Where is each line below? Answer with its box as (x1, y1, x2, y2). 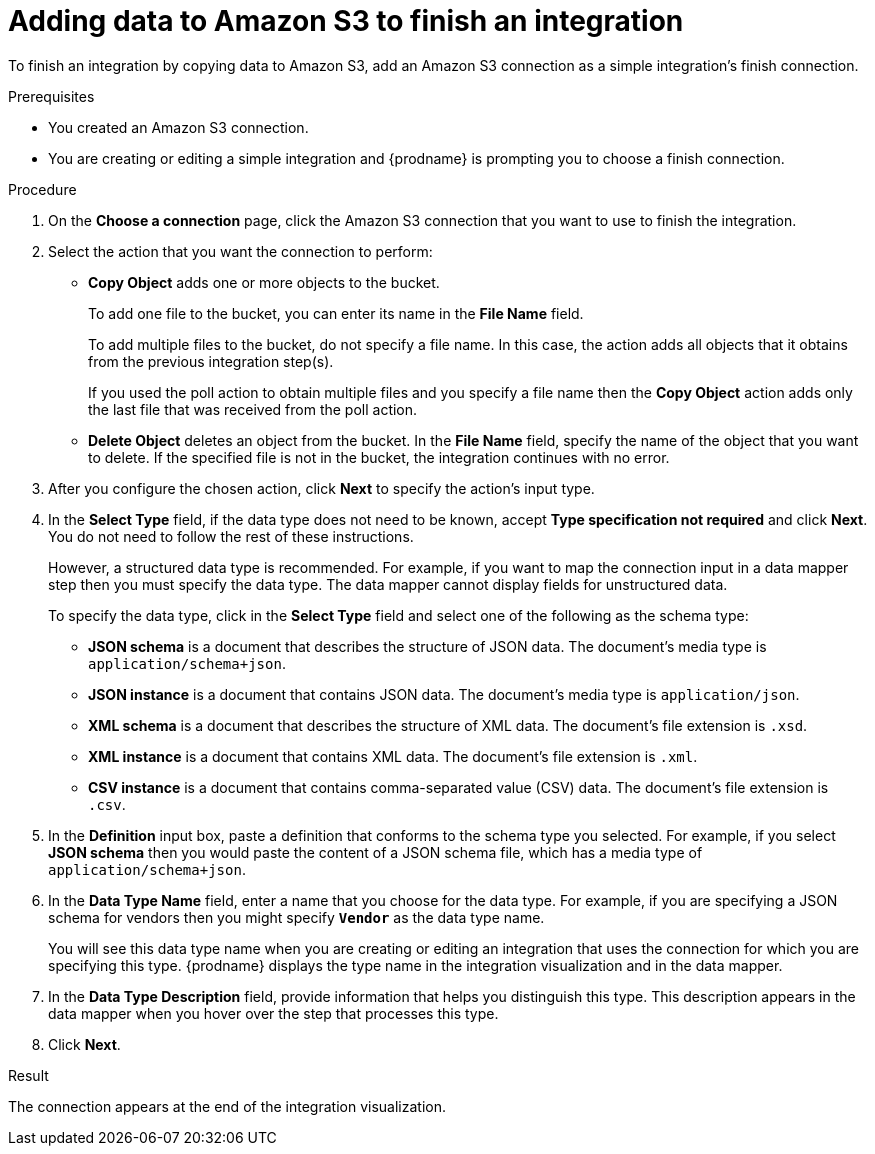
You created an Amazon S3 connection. (48, 118, 309, 136)
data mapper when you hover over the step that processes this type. (48, 1004, 499, 1022)
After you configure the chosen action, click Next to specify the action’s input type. (48, 479, 595, 497)
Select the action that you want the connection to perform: (48, 242, 433, 260)
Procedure (8, 180, 77, 198)
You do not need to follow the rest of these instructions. (48, 527, 414, 545)
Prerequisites (8, 87, 95, 105)
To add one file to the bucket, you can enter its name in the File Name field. (88, 304, 584, 322)
